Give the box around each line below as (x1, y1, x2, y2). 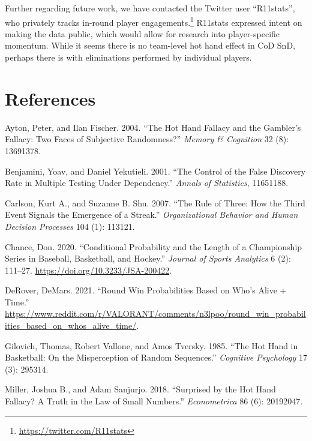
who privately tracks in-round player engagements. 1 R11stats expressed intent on (5, 14, 302, 28)
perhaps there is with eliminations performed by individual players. (5, 51, 252, 64)
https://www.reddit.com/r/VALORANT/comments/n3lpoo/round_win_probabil (5, 307, 306, 320)
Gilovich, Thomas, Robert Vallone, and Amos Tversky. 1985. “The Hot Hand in (5, 339, 298, 352)
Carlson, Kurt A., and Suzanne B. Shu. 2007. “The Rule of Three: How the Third (5, 196, 305, 209)
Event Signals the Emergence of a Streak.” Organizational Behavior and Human (5, 208, 298, 221)
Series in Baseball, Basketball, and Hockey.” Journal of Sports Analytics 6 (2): (5, 252, 291, 265)
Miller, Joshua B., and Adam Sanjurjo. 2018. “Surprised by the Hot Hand (5, 383, 276, 395)
